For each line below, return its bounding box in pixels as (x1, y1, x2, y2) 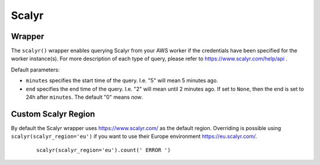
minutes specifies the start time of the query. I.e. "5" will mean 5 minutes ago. (25, 77, 219, 84)
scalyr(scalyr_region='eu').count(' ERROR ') (36, 147, 171, 153)
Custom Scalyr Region (11, 109, 95, 119)
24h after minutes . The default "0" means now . (25, 93, 143, 101)
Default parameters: (11, 66, 60, 73)
